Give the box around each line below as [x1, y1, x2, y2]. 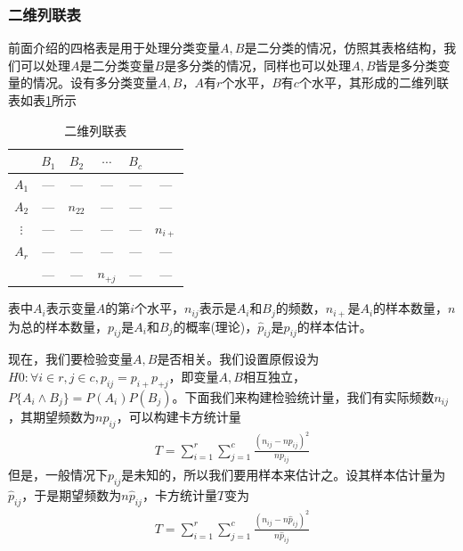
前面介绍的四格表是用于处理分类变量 [8, 38, 220, 57]
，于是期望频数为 [21, 486, 122, 505]
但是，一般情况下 [8, 465, 108, 484]
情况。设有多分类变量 [32, 73, 158, 92]
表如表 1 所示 [8, 91, 77, 109]
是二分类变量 [79, 55, 155, 74]
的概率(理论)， [173, 317, 258, 335]
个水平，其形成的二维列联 [298, 73, 449, 92]
